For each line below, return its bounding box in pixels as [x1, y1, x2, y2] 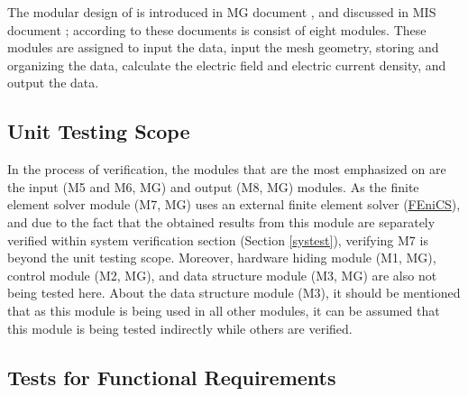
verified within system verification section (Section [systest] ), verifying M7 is [7, 230, 428, 249]
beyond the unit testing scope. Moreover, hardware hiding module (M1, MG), [7, 248, 436, 267]
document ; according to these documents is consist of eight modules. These [7, 20, 427, 39]
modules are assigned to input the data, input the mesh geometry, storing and [7, 38, 439, 57]
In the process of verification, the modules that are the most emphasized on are [7, 160, 446, 179]
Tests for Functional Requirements [7, 363, 336, 391]
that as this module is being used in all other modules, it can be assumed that [7, 300, 440, 319]
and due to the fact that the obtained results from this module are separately [7, 212, 436, 231]
